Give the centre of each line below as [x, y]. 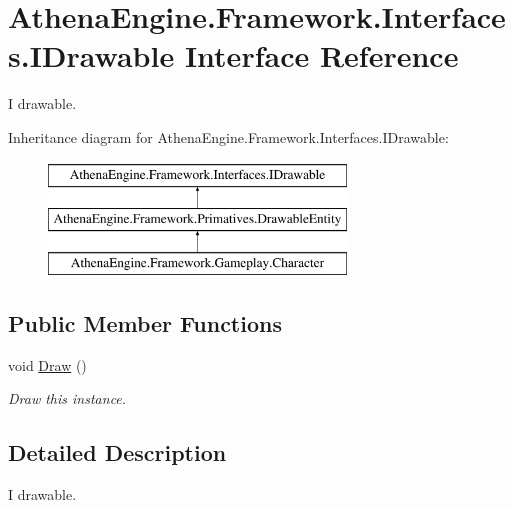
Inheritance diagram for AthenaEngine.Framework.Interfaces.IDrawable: [228, 136]
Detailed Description [117, 452]
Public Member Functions [145, 322]
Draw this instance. [67, 398]
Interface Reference [321, 55]
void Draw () [47, 364]
